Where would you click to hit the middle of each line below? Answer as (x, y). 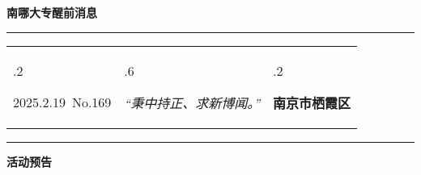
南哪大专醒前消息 (52, 12)
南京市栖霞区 (312, 102)
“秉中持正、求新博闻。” (192, 102)
